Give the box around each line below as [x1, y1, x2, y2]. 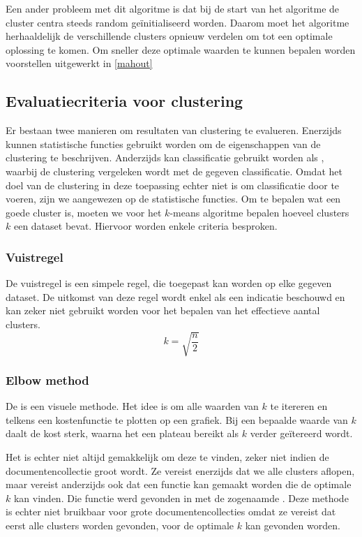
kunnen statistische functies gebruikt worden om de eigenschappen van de [6, 136, 321, 151]
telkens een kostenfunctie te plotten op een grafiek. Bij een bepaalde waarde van [6, 412, 348, 427]
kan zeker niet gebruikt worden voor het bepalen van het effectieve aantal [6, 303, 320, 318]
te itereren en [270, 399, 328, 413]
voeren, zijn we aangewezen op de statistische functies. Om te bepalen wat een [6, 191, 341, 206]
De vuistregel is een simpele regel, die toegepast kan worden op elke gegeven [6, 276, 332, 290]
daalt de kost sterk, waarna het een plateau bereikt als [6, 426, 239, 441]
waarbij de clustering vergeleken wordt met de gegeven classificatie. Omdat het [6, 163, 342, 178]
